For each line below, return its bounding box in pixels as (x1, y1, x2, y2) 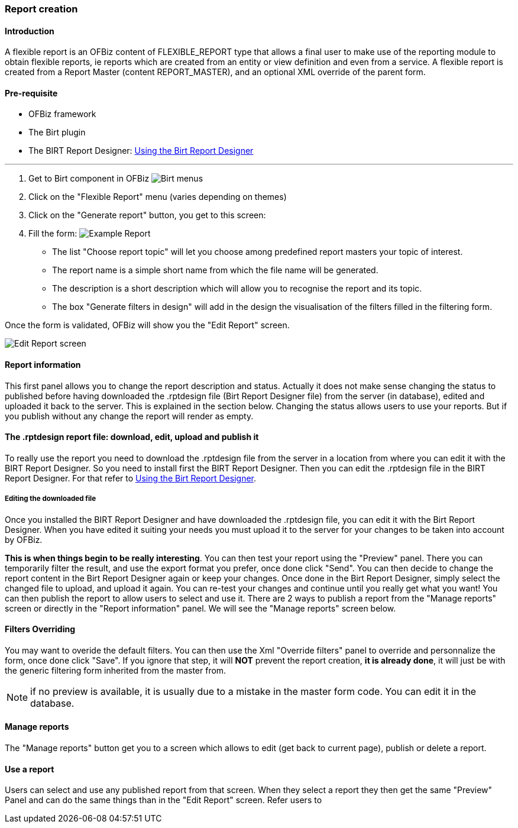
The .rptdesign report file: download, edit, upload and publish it (5, 432, 259, 442)
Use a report (5, 764, 54, 774)
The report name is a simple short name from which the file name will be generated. (52, 265, 378, 276)
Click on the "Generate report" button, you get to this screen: (28, 210, 266, 221)
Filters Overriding (5, 624, 76, 635)
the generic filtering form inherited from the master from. (5, 665, 226, 675)
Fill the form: (28, 228, 77, 239)
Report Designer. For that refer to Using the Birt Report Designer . (5, 473, 257, 483)
